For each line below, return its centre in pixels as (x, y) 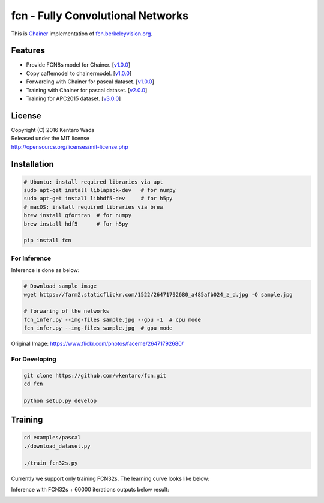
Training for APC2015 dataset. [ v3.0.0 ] (73, 98)
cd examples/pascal (52, 438)
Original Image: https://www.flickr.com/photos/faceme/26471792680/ (97, 344)
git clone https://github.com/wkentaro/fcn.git (95, 375)
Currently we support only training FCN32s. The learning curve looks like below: (110, 478)
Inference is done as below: (45, 270)
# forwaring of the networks (67, 311)
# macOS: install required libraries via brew (93, 207)
